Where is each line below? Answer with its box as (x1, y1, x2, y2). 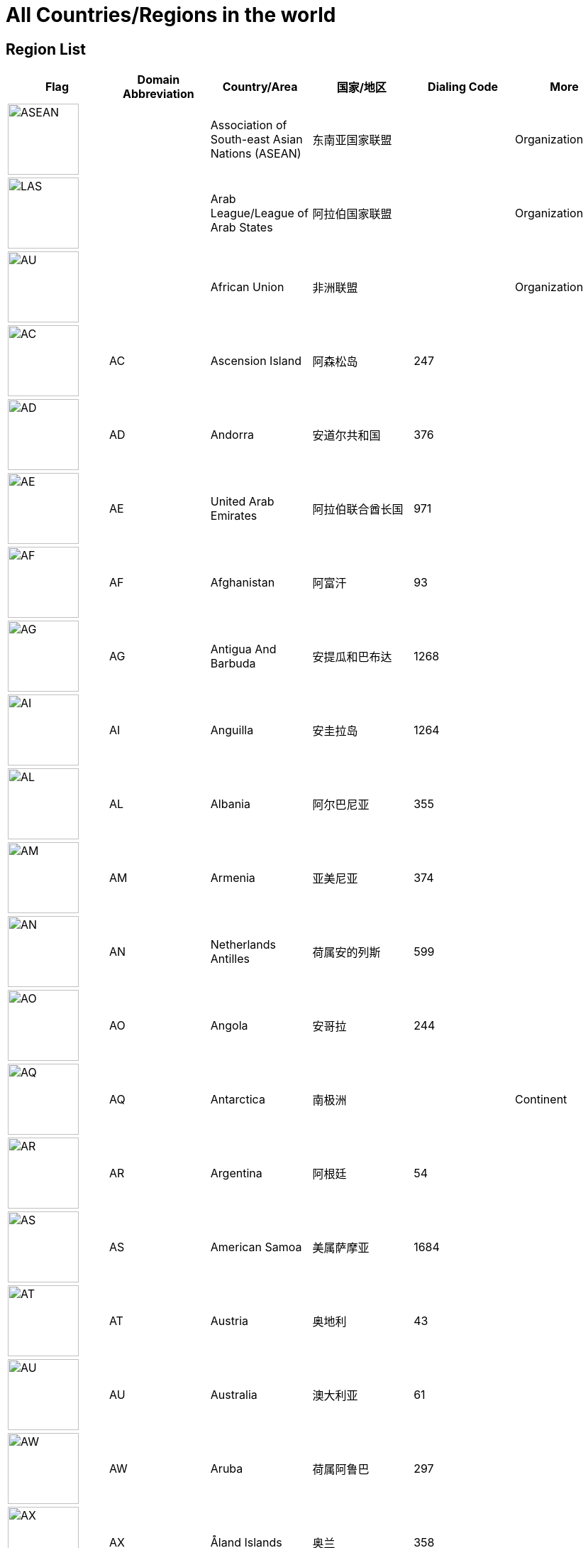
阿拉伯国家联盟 (312, 207, 392, 222)
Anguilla (210, 723, 254, 738)
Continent (515, 1092, 567, 1107)
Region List (6, 40, 86, 58)
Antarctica (210, 1092, 265, 1107)
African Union (210, 280, 284, 295)
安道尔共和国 (312, 428, 381, 443)
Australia (210, 1388, 257, 1402)
